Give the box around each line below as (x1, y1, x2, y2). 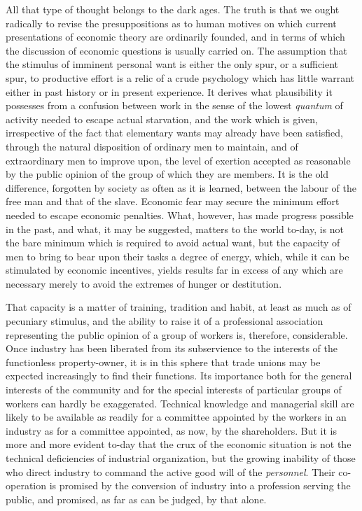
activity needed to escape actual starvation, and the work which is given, (6, 111, 318, 126)
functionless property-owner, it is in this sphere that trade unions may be (6, 354, 321, 369)
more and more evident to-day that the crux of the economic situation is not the (6, 437, 351, 451)
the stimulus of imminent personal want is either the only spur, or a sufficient (6, 57, 339, 71)
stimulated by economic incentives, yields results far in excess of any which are (6, 262, 343, 277)
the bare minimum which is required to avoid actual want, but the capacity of (6, 235, 340, 250)
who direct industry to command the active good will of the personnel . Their (6, 464, 335, 479)
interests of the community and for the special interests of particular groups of (6, 382, 342, 397)
